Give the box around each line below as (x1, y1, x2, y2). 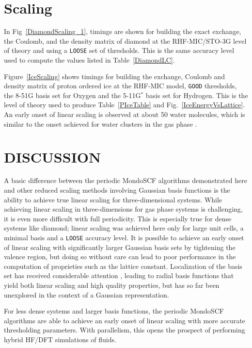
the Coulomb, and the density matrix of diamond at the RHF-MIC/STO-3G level (4, 35, 247, 46)
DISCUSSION (4, 147, 101, 167)
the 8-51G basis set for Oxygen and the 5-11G (4, 90, 141, 100)
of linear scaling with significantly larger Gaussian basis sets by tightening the (4, 242, 236, 252)
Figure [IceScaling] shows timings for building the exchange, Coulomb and (4, 71, 225, 81)
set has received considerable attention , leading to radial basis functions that (4, 270, 234, 281)
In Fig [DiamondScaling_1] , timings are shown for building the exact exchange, (4, 26, 241, 36)
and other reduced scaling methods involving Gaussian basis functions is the (4, 184, 230, 195)
